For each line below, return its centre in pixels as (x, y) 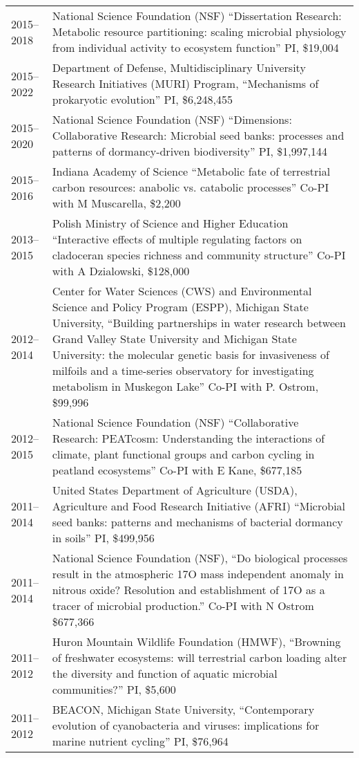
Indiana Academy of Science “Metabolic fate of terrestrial (191, 171)
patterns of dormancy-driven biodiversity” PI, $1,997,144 (190, 151)
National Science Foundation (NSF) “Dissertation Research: (197, 16)
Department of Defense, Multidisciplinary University (179, 67)
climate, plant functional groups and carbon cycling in (183, 454)
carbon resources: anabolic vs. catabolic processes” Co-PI (191, 187)
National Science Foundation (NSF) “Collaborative (175, 422)
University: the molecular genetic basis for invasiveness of (191, 354)
